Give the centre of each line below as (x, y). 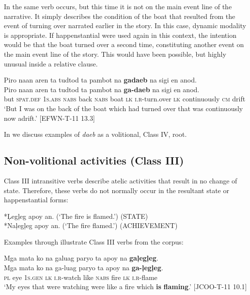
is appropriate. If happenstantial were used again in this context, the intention (120, 35)
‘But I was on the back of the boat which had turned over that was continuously (124, 108)
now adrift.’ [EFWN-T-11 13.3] (49, 118)
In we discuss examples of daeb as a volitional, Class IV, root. (95, 134)
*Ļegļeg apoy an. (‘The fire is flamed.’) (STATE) (76, 216)
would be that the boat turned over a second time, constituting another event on (124, 44)
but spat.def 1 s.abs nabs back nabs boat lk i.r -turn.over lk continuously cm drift (125, 99)
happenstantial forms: (36, 200)
